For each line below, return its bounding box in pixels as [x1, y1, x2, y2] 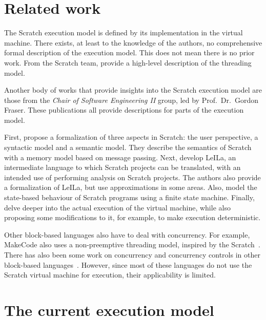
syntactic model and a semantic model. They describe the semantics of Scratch [4, 142, 252, 153]
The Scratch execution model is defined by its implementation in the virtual [4, 27, 243, 38]
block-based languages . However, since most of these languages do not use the [4, 259, 252, 270]
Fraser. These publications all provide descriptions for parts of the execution [4, 104, 244, 115]
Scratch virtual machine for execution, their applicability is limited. [4, 269, 216, 280]
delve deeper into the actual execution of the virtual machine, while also [4, 202, 231, 212]
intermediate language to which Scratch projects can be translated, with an [4, 162, 241, 173]
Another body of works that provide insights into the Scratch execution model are [4, 84, 262, 95]
